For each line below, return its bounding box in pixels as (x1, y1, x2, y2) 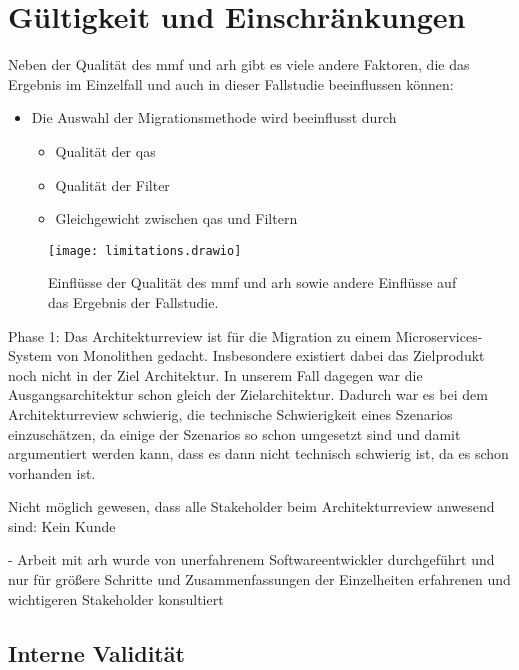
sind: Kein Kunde (8, 515, 116, 536)
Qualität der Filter (55, 174, 170, 195)
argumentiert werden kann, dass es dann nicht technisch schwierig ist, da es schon (8, 443, 509, 464)
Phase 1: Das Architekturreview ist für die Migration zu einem (8, 325, 392, 346)
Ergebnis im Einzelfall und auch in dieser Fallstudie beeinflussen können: (8, 73, 454, 94)
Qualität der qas (55, 140, 156, 161)
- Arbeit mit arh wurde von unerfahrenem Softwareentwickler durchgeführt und (8, 549, 495, 570)
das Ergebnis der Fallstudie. (48, 291, 219, 312)
